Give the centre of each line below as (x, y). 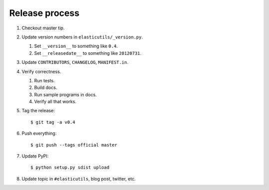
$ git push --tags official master (74, 145)
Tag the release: (38, 111)
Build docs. (46, 88)
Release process (44, 13)
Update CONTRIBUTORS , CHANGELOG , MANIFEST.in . (75, 62)
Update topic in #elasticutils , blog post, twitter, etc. (79, 179)
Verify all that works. (55, 102)
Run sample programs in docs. (66, 94)
